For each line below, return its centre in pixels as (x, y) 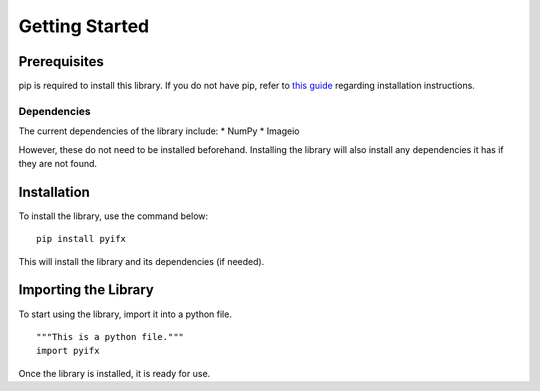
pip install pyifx (81, 239)
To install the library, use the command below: (113, 216)
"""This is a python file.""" (110, 336)
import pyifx (68, 351)
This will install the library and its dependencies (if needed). (141, 261)
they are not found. (58, 163)
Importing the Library (86, 290)
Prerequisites (61, 61)
